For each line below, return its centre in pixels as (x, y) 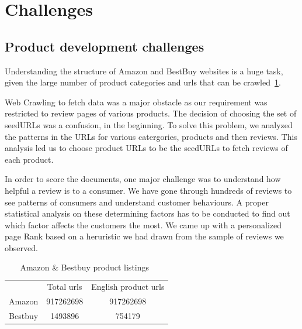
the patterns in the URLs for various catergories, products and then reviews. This (151, 136)
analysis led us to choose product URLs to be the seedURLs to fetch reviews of (146, 148)
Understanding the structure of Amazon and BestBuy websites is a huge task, (144, 71)
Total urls (65, 287)
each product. (29, 159)
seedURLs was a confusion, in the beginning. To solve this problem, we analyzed (149, 124)
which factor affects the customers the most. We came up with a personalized (143, 225)
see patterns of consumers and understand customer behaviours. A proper (137, 202)
